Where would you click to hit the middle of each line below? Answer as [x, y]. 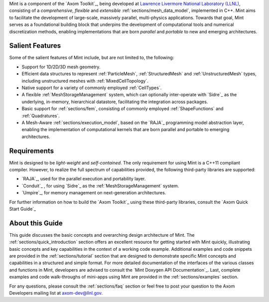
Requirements [32, 151]
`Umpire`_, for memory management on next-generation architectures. [94, 193]
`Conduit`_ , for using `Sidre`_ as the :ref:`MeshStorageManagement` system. [100, 186]
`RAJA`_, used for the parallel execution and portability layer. [84, 179]
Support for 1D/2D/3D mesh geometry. [61, 67]
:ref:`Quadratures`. [41, 116]
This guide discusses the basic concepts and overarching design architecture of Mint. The [102, 235]
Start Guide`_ [23, 209]
